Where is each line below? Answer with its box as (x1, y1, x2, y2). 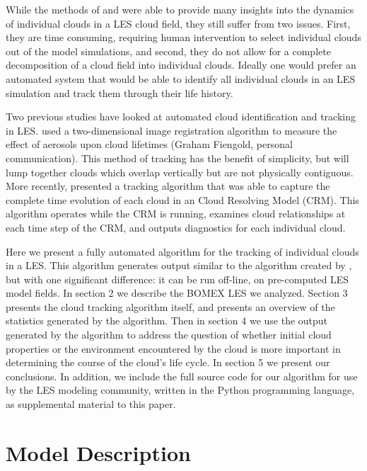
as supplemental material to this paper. (6, 397, 176, 412)
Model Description (6, 438, 191, 467)
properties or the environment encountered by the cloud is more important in (6, 341, 341, 356)
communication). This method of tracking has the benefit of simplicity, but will (6, 150, 349, 165)
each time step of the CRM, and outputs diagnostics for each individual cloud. (6, 220, 346, 234)
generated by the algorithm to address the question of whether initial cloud (6, 327, 332, 342)
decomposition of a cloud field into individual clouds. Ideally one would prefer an (6, 57, 356, 72)
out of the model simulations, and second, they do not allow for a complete (6, 43, 331, 58)
